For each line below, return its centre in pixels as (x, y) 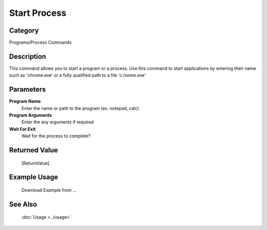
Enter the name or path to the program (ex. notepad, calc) (80, 108)
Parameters (27, 89)
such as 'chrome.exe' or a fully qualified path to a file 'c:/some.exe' (77, 75)
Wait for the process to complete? (56, 136)
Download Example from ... (49, 190)
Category (24, 30)
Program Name (25, 101)
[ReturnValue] (35, 163)
